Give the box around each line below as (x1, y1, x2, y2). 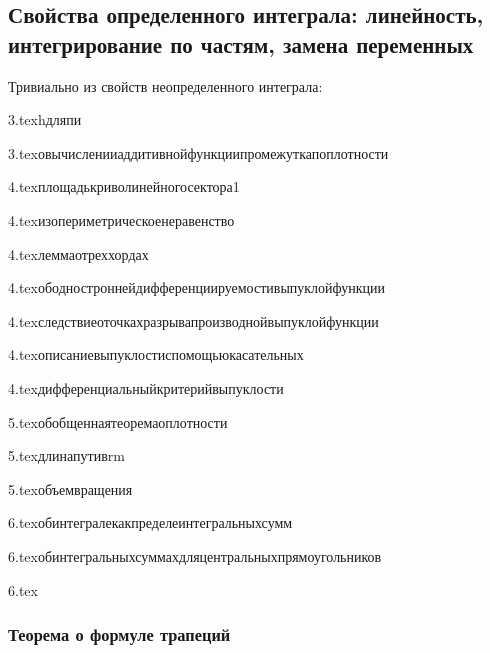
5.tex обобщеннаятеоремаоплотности (8, 411, 228, 432)
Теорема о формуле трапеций (8, 622, 231, 647)
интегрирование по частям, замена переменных (8, 28, 474, 59)
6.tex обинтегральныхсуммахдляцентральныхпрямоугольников (8, 545, 382, 566)
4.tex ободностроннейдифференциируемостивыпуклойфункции (8, 277, 386, 298)
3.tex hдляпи (8, 109, 82, 130)
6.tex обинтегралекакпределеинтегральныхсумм (8, 512, 293, 533)
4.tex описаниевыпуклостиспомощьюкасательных (8, 344, 304, 365)
